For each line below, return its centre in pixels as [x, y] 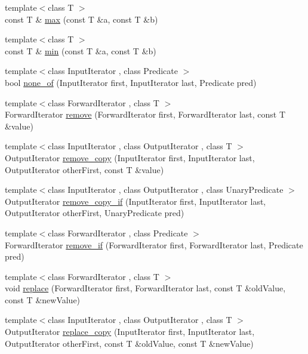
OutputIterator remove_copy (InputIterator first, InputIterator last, [130, 157]
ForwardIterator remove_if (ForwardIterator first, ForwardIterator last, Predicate [154, 244]
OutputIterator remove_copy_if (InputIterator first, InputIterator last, [135, 201]
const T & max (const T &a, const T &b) [81, 19]
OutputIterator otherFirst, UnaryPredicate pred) [95, 213]
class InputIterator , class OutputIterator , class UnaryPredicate [166, 190]
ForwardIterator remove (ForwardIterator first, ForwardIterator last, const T [145, 114]
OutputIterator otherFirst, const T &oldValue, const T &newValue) [129, 343]
